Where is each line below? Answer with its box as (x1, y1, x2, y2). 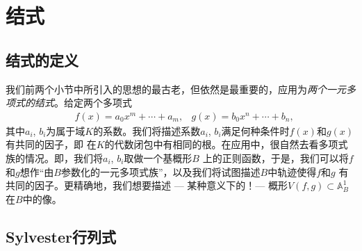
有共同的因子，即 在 (6, 137, 97, 152)
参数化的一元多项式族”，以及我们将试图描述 (60, 164, 261, 179)
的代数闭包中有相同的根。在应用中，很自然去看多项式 (104, 137, 348, 152)
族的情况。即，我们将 (6, 150, 103, 165)
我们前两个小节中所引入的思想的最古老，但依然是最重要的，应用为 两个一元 (6, 81, 346, 96)
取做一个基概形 (124, 150, 192, 165)
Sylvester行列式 (6, 225, 116, 247)
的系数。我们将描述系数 (93, 123, 201, 138)
